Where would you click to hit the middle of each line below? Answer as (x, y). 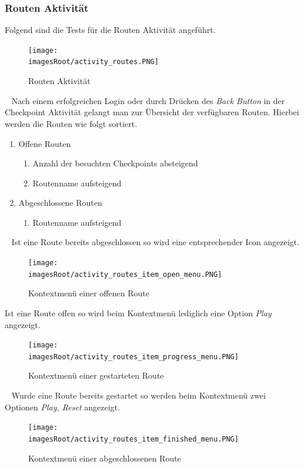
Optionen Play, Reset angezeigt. (62, 407)
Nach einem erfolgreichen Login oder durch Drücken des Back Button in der (148, 100)
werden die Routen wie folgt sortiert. (71, 123)
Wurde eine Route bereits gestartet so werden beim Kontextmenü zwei (138, 395)
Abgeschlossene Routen (60, 203)
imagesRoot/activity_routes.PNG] (93, 62)
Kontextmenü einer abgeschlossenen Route (105, 458)
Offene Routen (45, 143)
